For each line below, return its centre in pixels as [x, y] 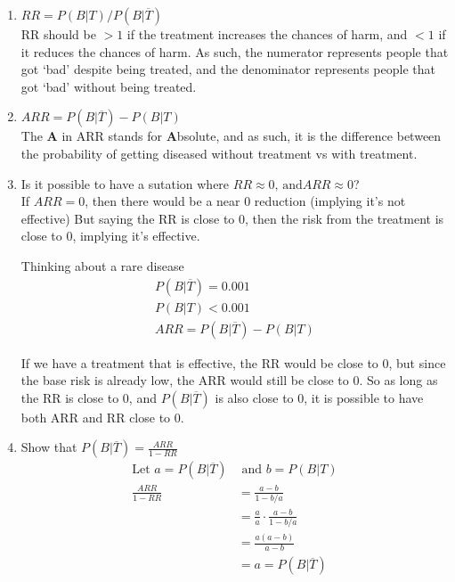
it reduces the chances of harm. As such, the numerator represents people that [235, 51]
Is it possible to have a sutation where [125, 183]
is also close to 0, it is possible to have [319, 397]
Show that [49, 447]
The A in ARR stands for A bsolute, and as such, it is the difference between [231, 136]
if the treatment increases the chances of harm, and [267, 34]
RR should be [58, 34]
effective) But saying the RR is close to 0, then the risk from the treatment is [232, 218]
